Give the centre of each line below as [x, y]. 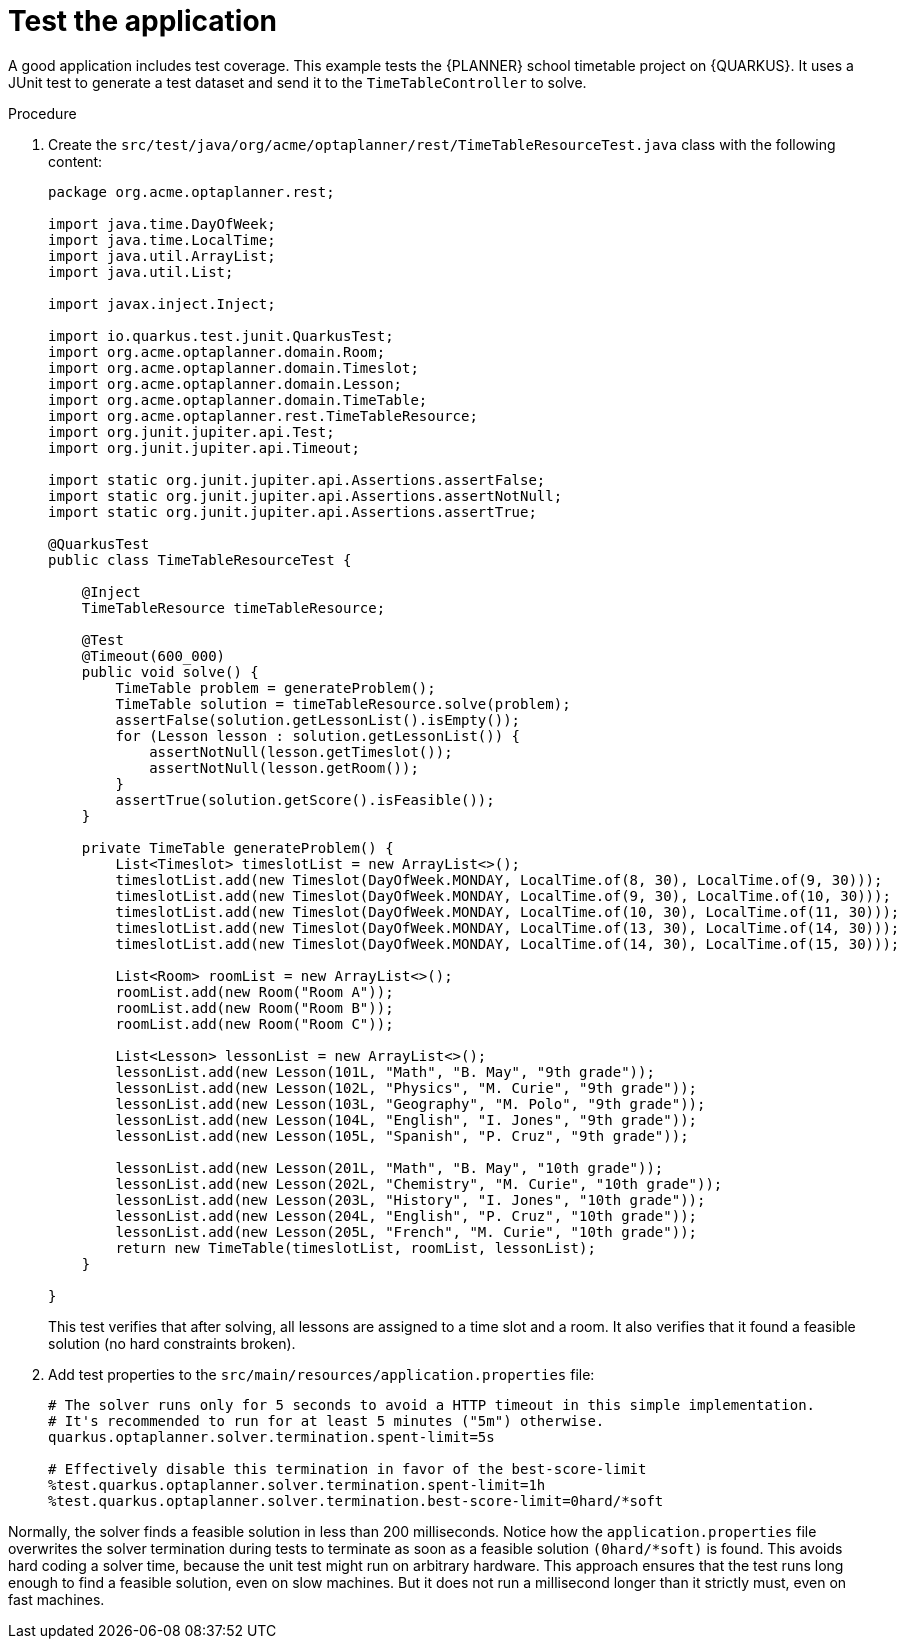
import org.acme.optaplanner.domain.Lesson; [225, 383]
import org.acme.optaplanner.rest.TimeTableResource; [263, 415]
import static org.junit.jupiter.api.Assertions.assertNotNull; [305, 495]
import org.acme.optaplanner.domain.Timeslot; [233, 367]
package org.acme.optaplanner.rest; [191, 191]
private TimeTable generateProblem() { [237, 847]
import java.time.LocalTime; [162, 239]
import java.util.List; [141, 271]
